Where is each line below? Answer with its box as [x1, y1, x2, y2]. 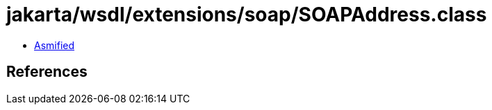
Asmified [34, 39, 75, 51]
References [6, 63, 88, 81]
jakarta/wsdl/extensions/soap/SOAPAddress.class [6, 3, 487, 26]
